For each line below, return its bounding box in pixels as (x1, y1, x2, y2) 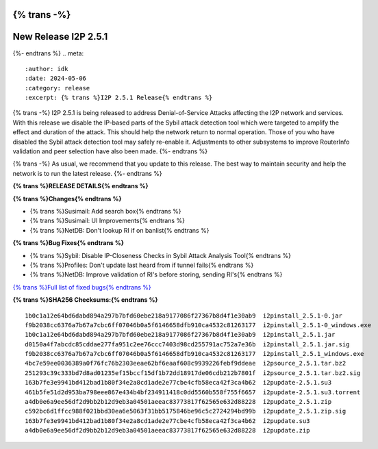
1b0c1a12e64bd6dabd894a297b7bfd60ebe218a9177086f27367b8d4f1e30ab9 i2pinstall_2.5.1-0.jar (25, 311, 342, 320)
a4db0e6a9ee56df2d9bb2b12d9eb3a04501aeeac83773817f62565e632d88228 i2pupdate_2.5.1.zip (25, 398, 332, 406)
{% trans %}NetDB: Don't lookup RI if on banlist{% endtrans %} (29, 226, 210, 234)
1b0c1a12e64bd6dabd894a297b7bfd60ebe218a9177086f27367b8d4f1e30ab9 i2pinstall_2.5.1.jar (25, 331, 336, 339)
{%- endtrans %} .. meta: (12, 49, 84, 57)
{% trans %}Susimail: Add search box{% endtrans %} (29, 207, 181, 215)
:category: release (25, 84, 90, 92)
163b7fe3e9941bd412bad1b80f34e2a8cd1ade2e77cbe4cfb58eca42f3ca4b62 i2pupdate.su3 (25, 417, 310, 424)
